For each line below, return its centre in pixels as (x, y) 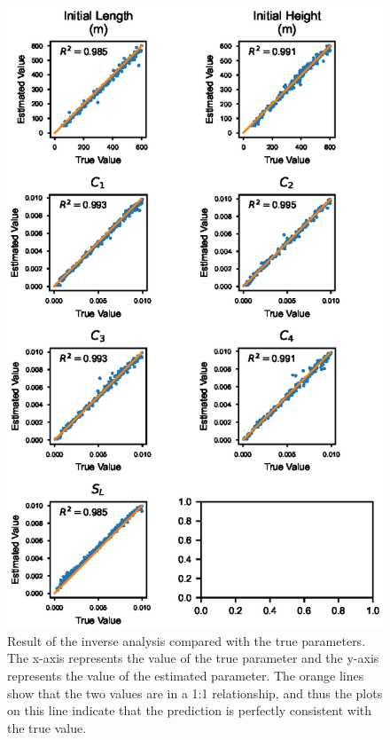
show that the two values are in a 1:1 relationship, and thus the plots (195, 693)
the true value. (47, 727)
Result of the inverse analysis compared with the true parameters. (187, 640)
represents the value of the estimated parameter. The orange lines (186, 676)
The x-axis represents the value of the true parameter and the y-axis (193, 658)
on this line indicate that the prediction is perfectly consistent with (190, 710)
